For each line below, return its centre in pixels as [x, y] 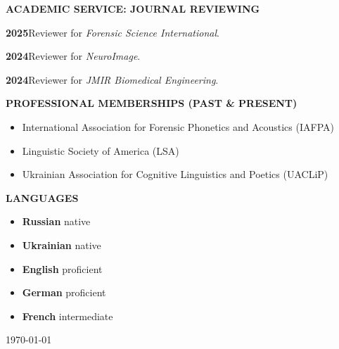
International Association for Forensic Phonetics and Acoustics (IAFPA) [178, 126]
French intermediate [68, 316]
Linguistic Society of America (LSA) [101, 150]
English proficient [62, 268]
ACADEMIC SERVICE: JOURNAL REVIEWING [133, 8]
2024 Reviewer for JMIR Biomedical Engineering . [112, 79]
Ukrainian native [62, 245]
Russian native [56, 221]
